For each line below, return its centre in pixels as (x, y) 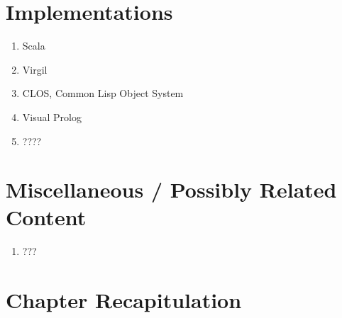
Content (46, 217)
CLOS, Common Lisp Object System (103, 93)
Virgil (35, 69)
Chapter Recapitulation (124, 300)
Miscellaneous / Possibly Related (171, 189)
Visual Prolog (52, 117)
